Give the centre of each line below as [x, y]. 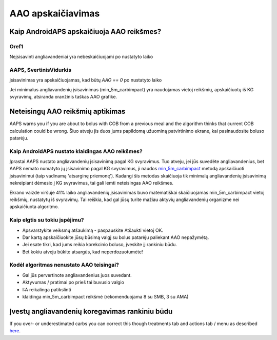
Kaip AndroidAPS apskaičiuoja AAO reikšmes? [85, 32]
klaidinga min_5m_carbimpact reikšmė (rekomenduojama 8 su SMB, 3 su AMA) [105, 297]
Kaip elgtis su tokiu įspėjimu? [47, 220]
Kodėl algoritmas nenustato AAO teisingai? [64, 265]
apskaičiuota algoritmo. [34, 207]
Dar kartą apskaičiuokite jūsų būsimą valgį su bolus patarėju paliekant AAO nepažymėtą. [116, 237]
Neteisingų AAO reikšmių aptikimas [67, 112]
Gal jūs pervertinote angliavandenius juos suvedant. [77, 275]
